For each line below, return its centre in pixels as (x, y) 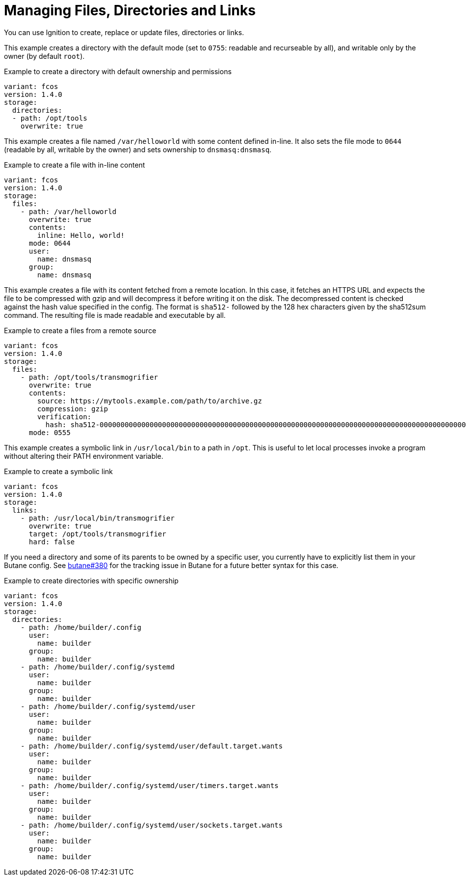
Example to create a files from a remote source (80, 330)
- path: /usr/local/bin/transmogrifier (97, 518)
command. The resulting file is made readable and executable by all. (115, 315)
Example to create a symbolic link (58, 471)
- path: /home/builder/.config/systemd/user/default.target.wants (152, 746)
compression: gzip (73, 409)
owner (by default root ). (44, 56)
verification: (64, 417)
